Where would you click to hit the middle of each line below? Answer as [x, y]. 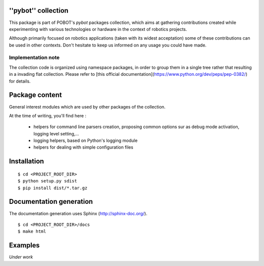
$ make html [32, 232]
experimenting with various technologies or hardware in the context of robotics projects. [98, 29]
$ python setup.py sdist [47, 181]
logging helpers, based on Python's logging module [86, 141]
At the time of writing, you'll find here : [48, 115]
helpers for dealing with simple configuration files [83, 147]
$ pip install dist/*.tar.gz [53, 188]
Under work [21, 257]
